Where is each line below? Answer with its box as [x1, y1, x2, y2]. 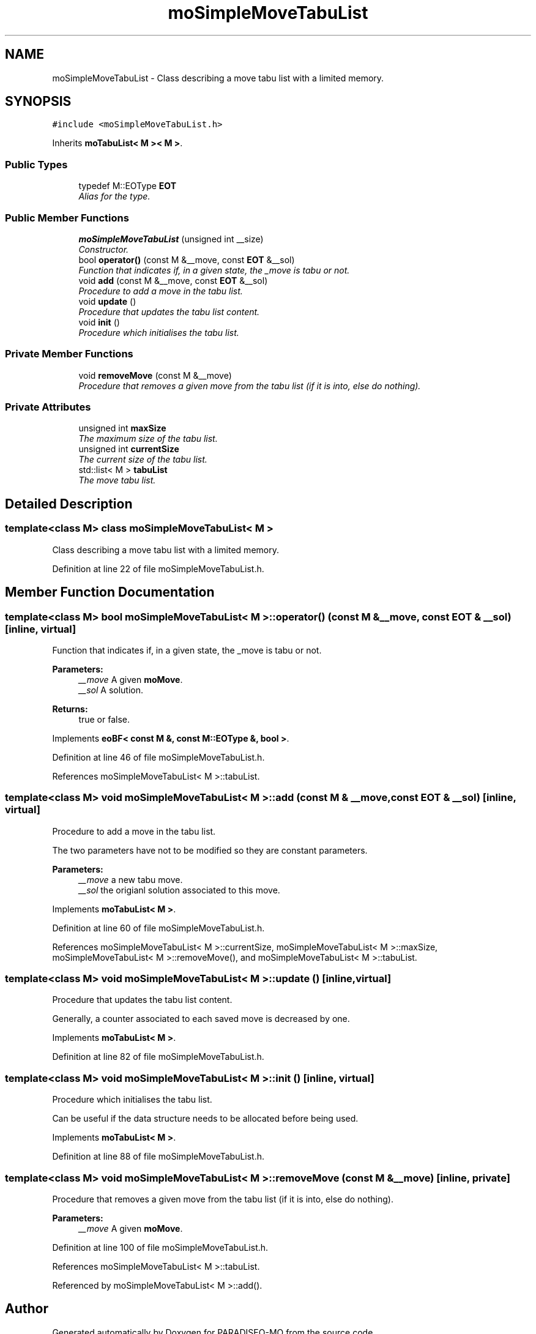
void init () [78, 316, 120, 327]
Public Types [5, 158, 68, 171]
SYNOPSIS [5, 94, 72, 110]
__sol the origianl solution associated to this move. [78, 884, 280, 895]
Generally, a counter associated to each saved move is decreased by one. [52, 1013, 350, 1024]
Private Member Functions [5, 348, 133, 360]
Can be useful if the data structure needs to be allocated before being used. [52, 1113, 359, 1124]
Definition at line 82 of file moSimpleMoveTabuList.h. [52, 1051, 264, 1062]
